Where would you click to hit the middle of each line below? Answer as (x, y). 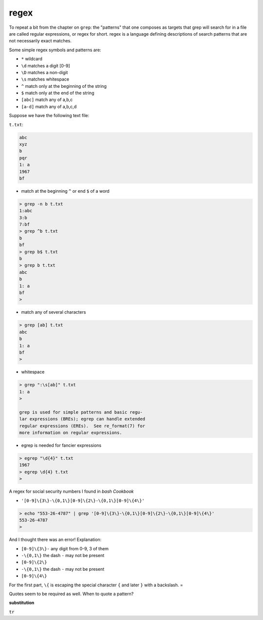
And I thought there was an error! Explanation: (55, 540)
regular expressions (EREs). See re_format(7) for (82, 426)
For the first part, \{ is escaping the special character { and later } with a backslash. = (96, 585)
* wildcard (32, 59)
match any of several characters (54, 312)
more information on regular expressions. (71, 433)
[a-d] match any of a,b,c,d (49, 106)
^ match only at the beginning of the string (64, 86)
